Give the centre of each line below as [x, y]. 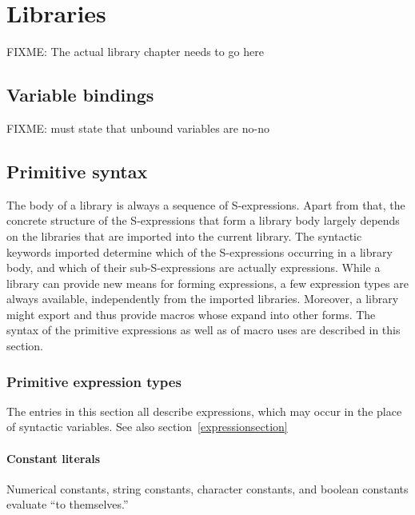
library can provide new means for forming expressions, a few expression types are [207, 283]
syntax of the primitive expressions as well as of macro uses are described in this [204, 330]
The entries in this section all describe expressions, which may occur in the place [204, 411]
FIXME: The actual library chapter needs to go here [135, 52]
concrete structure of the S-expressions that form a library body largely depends [203, 220]
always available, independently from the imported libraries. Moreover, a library [203, 299]
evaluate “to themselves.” [68, 504]
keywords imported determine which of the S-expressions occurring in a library [200, 252]
